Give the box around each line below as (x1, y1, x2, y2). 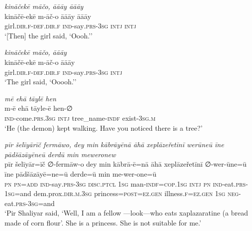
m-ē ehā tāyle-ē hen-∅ (4, 103, 73, 113)
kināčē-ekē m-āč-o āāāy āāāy (4, 10, 91, 21)
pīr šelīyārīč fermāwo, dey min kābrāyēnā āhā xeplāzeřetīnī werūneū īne (4, 139, 224, 150)
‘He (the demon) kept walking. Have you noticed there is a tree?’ (4, 122, 203, 133)
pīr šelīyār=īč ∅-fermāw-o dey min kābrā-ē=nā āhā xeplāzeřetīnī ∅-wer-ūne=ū (4, 159, 247, 169)
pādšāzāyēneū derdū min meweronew (4, 149, 116, 159)
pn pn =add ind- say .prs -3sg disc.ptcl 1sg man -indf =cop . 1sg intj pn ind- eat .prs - (4, 178, 248, 189)
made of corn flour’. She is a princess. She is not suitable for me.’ (4, 217, 201, 228)
